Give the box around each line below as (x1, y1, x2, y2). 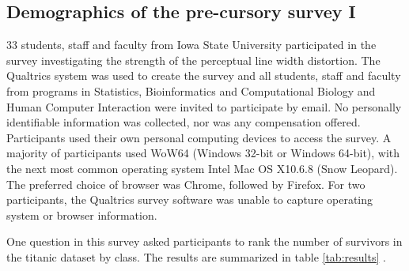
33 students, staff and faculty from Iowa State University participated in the (6, 36, 377, 53)
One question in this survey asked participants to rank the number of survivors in (6, 233, 403, 250)
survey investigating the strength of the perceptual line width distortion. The (6, 51, 381, 68)
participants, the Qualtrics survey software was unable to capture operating (6, 191, 373, 208)
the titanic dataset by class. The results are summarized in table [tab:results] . (6, 248, 386, 265)
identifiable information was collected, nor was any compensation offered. (6, 114, 361, 130)
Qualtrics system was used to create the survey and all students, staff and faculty (6, 67, 401, 84)
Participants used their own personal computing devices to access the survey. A (6, 129, 392, 145)
